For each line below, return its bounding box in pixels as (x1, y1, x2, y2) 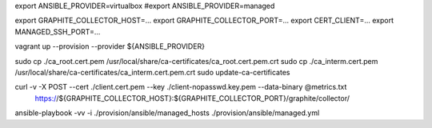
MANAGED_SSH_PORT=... (14, 26, 101, 36)
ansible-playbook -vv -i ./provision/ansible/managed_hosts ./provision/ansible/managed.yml (14, 108, 320, 118)
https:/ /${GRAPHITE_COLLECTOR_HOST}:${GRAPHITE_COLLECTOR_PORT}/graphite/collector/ (34, 93, 350, 103)
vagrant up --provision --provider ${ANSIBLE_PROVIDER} (14, 42, 206, 51)
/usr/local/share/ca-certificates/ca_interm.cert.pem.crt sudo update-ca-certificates (14, 67, 290, 77)
